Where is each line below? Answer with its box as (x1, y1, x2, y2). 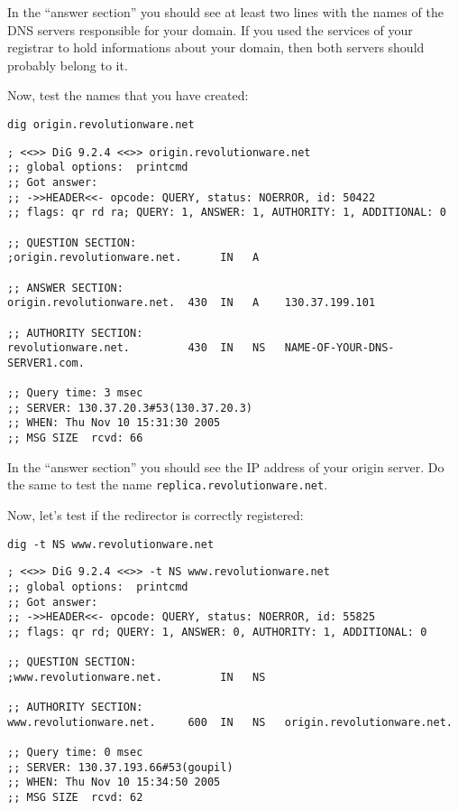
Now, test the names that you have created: (7, 86, 249, 105)
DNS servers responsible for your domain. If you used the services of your (7, 20, 413, 39)
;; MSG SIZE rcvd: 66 (7, 432, 143, 445)
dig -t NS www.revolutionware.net (7, 537, 215, 551)
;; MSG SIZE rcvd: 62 (7, 791, 143, 805)
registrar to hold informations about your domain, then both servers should (7, 38, 425, 57)
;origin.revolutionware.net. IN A (7, 251, 260, 265)
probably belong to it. (7, 55, 128, 74)
